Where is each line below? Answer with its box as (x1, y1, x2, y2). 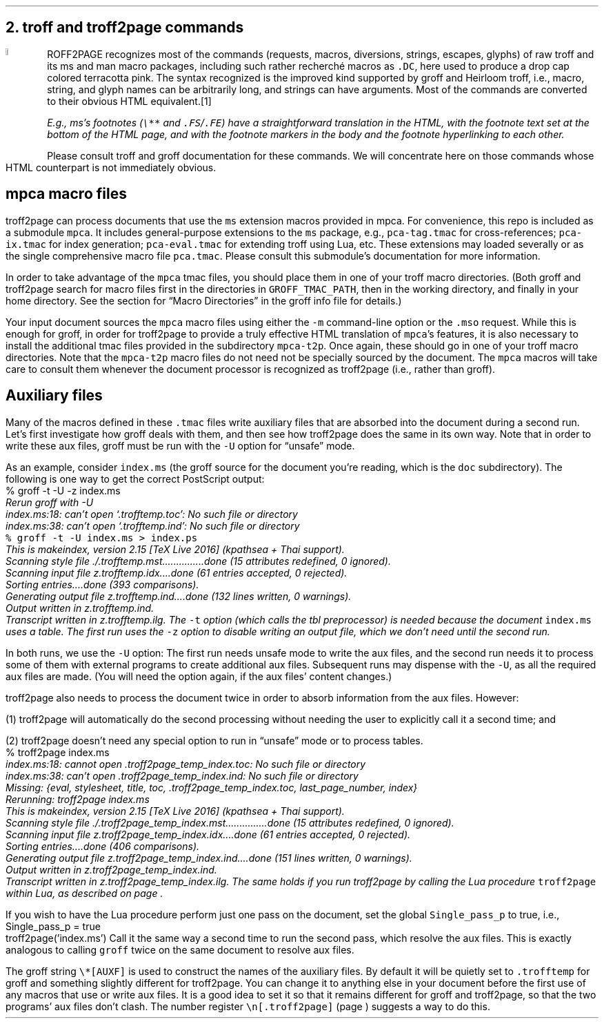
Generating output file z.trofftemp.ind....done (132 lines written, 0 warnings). (6, 590, 352, 602)
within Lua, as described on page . (6, 887, 163, 899)
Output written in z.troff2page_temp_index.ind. (6, 863, 217, 876)
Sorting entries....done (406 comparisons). (6, 840, 200, 852)
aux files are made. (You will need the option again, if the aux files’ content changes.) (6, 670, 392, 682)
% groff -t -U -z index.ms (6, 484, 121, 496)
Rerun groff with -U (6, 496, 94, 508)
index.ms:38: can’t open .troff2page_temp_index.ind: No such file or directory (6, 769, 359, 782)
